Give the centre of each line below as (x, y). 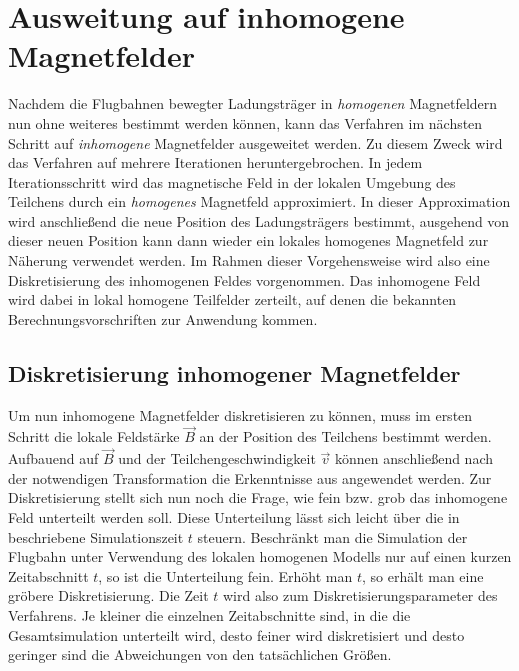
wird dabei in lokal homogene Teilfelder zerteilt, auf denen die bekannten (232, 299)
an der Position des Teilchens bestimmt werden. (345, 436)
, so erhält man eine (423, 575)
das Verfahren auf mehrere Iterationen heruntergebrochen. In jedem (215, 162)
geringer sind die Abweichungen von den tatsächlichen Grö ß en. (200, 654)
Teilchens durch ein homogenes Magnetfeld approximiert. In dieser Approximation (259, 201)
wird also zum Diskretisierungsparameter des (360, 595)
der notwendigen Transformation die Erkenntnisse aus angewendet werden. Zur (250, 477)
